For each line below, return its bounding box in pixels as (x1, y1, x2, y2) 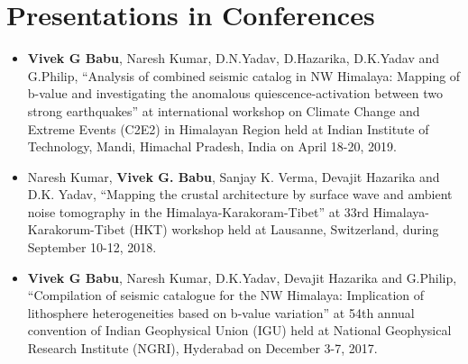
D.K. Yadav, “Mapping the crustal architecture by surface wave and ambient (27, 185, 453, 204)
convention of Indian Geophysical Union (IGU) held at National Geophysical (27, 321, 452, 340)
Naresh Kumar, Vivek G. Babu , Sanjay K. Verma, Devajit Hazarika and (27, 167, 440, 186)
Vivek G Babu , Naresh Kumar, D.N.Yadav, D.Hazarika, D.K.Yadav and (27, 49, 440, 68)
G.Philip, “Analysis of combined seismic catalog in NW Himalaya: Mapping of (27, 66, 461, 85)
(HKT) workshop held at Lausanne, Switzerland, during (129, 220, 439, 239)
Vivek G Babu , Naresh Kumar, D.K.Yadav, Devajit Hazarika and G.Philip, (27, 268, 457, 287)
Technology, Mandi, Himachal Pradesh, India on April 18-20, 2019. (27, 137, 397, 156)
